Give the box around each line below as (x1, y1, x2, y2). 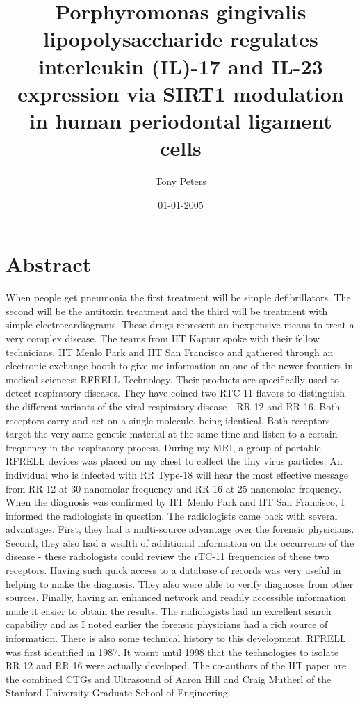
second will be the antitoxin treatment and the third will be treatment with (6, 303, 328, 318)
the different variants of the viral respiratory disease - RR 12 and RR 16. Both (6, 399, 341, 413)
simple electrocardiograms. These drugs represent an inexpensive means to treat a (6, 317, 354, 332)
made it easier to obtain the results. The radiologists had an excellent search (6, 603, 332, 618)
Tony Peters (155, 174, 206, 189)
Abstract (6, 250, 92, 278)
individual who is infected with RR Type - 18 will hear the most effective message (6, 467, 349, 481)
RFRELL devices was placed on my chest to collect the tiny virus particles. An (6, 454, 343, 468)
